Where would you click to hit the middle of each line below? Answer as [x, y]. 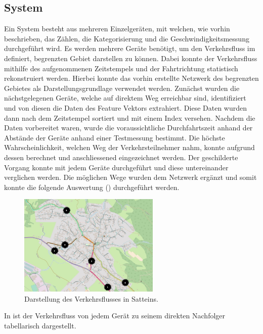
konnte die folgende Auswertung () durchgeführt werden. [92, 187]
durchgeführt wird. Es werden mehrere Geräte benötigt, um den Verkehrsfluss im [130, 48]
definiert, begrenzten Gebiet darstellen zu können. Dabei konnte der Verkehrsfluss [131, 58]
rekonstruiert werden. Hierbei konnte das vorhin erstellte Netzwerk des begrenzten [131, 78]
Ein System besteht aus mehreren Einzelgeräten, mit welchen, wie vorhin [117, 29]
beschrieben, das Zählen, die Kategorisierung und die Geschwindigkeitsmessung [127, 38]
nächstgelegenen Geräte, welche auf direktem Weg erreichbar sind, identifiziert [125, 98]
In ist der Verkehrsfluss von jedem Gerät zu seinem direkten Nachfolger [115, 316]
